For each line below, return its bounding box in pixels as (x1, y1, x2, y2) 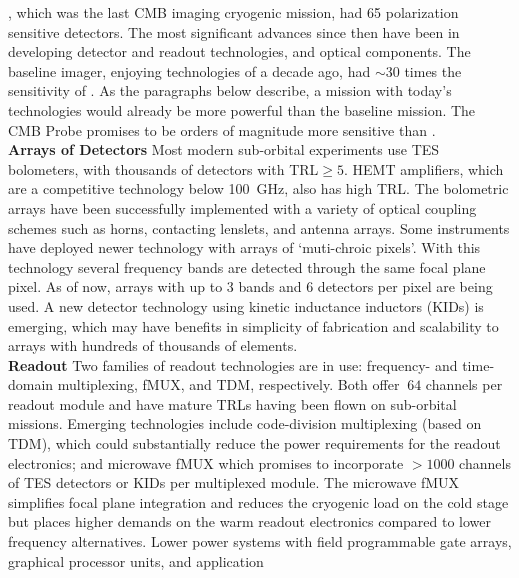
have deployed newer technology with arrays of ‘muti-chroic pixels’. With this (8, 237, 481, 258)
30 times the (385, 60, 462, 81)
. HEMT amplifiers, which (343, 158, 504, 179)
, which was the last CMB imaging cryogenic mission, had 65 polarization (8, 2, 459, 22)
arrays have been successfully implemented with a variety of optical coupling (8, 197, 477, 218)
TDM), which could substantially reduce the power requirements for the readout (8, 433, 501, 454)
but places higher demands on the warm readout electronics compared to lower (8, 511, 492, 532)
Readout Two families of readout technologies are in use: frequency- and (8, 354, 458, 375)
